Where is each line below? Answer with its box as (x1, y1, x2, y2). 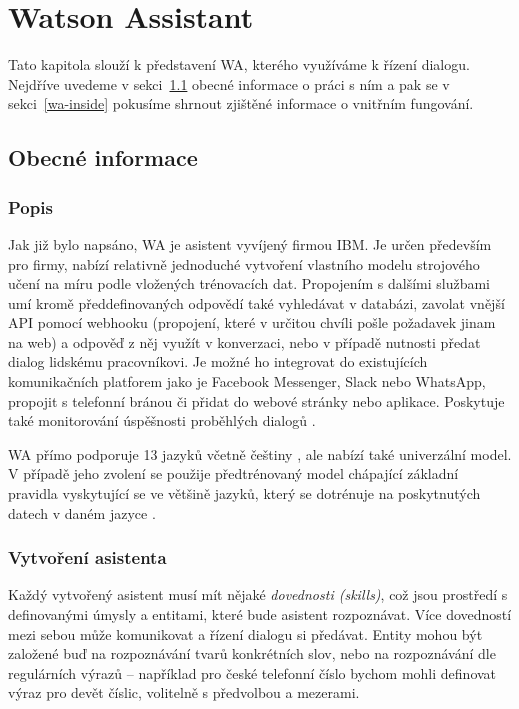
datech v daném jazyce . (8, 502, 156, 523)
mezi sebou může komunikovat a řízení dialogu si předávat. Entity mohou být (8, 623, 483, 644)
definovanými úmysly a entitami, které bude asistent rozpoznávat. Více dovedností (8, 604, 512, 625)
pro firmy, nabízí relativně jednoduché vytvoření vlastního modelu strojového (8, 253, 480, 274)
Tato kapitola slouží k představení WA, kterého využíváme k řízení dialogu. (8, 54, 470, 75)
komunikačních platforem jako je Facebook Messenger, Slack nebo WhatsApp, (8, 371, 486, 392)
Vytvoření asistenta (8, 545, 167, 570)
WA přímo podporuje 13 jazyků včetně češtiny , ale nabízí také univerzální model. (8, 443, 512, 464)
